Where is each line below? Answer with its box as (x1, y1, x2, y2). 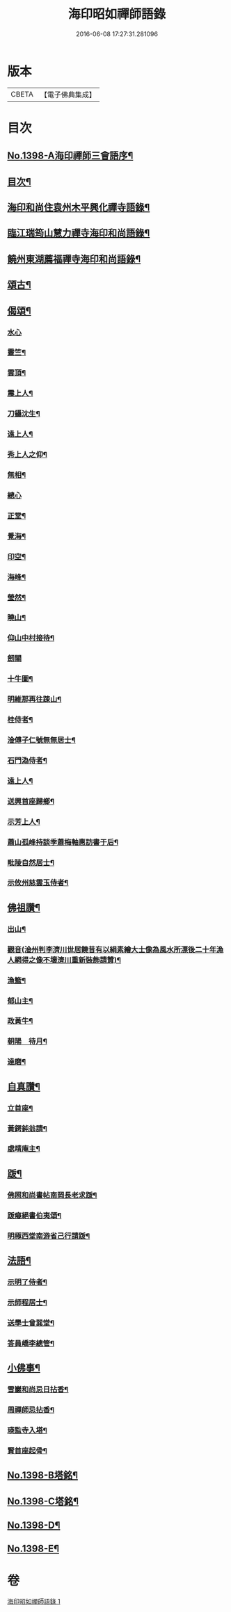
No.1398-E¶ (7, 1543, 60, 1555)
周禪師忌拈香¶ (7, 1405, 54, 1414)
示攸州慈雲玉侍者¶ (7, 878, 69, 887)
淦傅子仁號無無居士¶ (7, 735, 77, 745)
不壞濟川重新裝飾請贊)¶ (42, 955, 122, 965)
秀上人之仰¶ (7, 450, 47, 460)
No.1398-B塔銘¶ (7, 1469, 79, 1481)
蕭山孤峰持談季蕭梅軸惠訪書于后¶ (7, 837, 119, 847)
